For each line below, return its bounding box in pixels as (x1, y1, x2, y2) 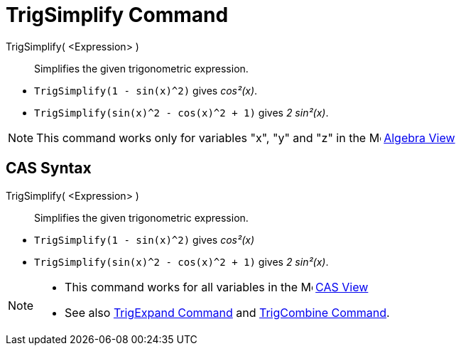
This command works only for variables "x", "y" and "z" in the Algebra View (36, 130, 455, 145)
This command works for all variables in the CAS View (65, 279, 369, 294)
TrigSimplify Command (6, 3, 229, 27)
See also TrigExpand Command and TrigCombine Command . (65, 305, 390, 320)
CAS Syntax (6, 159, 92, 178)
